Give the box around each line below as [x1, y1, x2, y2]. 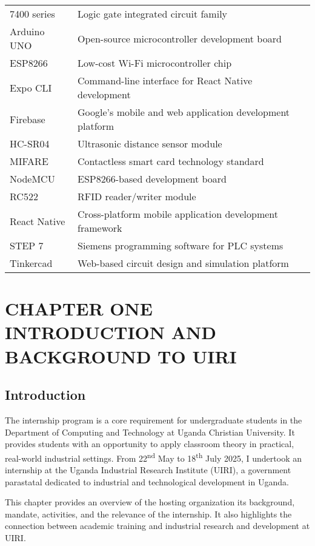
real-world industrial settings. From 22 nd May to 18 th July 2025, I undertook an [5, 450, 302, 464]
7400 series [10, 7, 55, 21]
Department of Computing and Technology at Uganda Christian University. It [5, 425, 295, 438]
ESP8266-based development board [78, 172, 227, 186]
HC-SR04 [10, 136, 50, 150]
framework [78, 221, 122, 235]
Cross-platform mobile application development [78, 207, 279, 221]
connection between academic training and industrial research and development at [5, 519, 310, 532]
